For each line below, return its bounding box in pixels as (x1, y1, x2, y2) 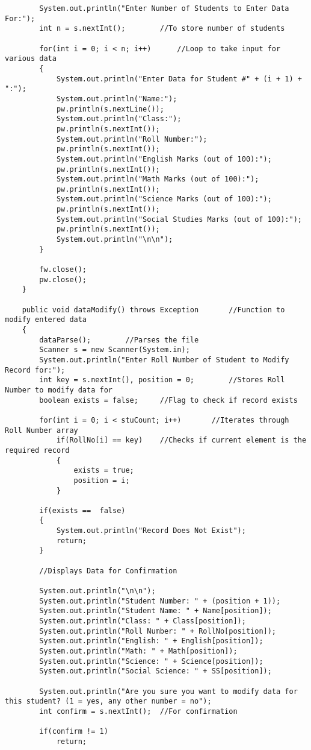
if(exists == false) (39, 506, 126, 515)
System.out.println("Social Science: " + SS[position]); (39, 667, 272, 676)
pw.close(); (39, 275, 87, 284)
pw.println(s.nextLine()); (56, 104, 164, 113)
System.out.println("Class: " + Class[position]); (39, 617, 246, 626)
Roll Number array (5, 426, 78, 435)
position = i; (73, 476, 130, 485)
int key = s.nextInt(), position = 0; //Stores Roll (39, 376, 285, 385)
